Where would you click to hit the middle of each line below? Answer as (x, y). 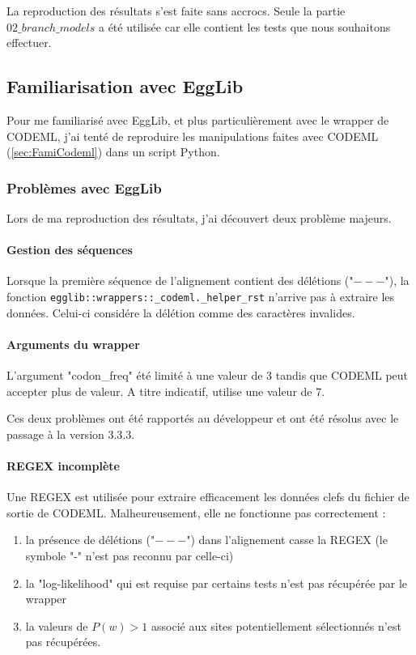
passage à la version (55, 434)
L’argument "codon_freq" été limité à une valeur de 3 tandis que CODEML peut (208, 375)
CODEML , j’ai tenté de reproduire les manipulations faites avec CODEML (193, 136)
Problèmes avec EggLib (84, 187)
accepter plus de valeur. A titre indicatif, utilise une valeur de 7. (166, 391)
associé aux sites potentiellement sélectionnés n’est (276, 625)
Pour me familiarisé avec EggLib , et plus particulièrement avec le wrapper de (198, 119)
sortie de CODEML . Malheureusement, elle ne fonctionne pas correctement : (196, 512)
